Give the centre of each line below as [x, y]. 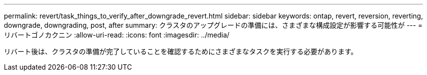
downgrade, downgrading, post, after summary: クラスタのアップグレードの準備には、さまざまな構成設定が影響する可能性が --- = [213, 25]
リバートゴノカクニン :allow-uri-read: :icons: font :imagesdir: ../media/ [117, 35]
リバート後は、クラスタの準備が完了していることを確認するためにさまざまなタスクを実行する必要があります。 [181, 51]
